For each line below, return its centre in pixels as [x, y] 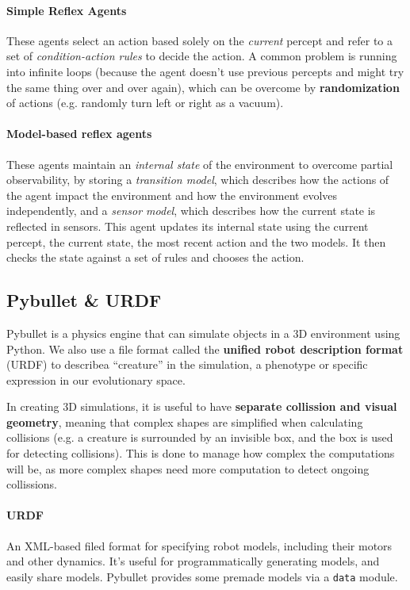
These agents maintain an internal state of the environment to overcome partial [200, 164]
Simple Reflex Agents [67, 10]
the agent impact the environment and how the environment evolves [172, 195]
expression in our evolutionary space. [96, 379]
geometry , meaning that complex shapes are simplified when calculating [185, 421]
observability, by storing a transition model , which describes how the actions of [198, 180]
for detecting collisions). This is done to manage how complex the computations [201, 453]
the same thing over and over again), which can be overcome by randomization [203, 87]
